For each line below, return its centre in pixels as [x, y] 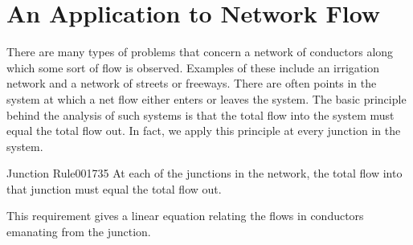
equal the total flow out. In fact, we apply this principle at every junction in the [204, 131]
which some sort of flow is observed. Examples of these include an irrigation [193, 67]
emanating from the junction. [79, 232]
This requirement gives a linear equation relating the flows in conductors [185, 216]
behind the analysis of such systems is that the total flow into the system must [200, 114]
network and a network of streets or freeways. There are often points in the [192, 83]
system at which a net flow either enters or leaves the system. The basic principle [206, 98]
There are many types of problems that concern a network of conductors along [200, 52]
